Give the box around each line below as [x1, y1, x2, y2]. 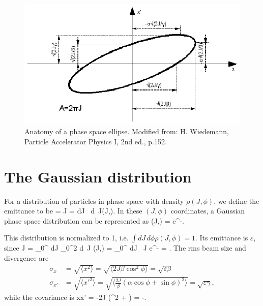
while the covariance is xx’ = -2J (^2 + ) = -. [4, 291, 147, 302]
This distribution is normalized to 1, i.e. [4, 232, 129, 243]
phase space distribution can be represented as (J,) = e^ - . [4, 215, 184, 226]
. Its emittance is [195, 232, 248, 243]
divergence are [4, 252, 49, 263]
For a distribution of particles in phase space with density [4, 195, 184, 206]
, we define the [214, 195, 259, 206]
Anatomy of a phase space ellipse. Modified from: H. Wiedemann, [24, 126, 229, 137]
